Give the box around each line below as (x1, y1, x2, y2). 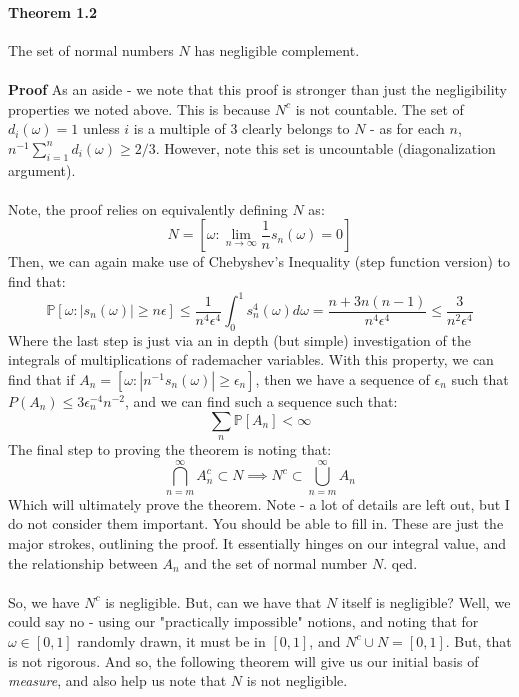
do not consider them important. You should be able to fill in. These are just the (8, 513, 504, 534)
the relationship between (8, 552, 158, 573)
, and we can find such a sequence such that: (125, 391, 398, 412)
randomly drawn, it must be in (77, 630, 266, 651)
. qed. (383, 552, 418, 573)
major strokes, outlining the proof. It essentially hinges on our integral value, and (8, 532, 507, 553)
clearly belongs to (242, 118, 350, 139)
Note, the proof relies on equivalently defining (8, 198, 288, 219)
